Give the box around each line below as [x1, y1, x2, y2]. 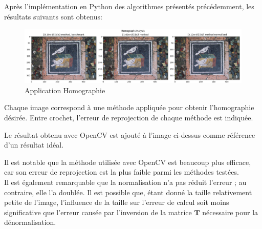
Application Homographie [25, 85, 105, 95]
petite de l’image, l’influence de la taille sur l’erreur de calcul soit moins [4, 197, 229, 207]
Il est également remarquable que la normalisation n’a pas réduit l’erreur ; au [4, 176, 247, 187]
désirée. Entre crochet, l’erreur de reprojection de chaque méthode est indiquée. [4, 112, 253, 122]
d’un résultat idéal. [4, 139, 64, 150]
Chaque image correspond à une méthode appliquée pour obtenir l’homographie [4, 102, 254, 113]
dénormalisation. [4, 217, 56, 227]
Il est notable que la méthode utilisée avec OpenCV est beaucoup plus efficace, [4, 156, 251, 167]
